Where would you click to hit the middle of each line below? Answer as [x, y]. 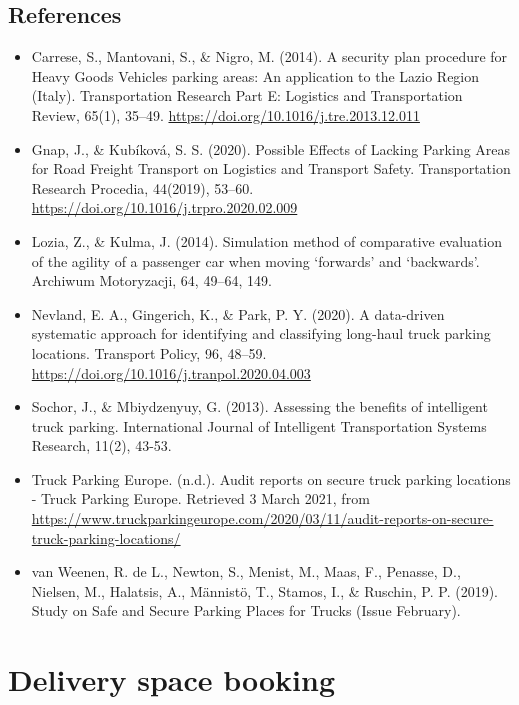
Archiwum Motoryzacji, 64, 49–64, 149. [151, 280]
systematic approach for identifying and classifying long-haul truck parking [261, 333]
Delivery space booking [172, 679]
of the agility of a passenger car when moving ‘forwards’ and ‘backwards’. [255, 260]
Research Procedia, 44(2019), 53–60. [142, 187]
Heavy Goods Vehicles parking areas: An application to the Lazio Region [255, 75]
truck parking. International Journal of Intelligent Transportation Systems [259, 425]
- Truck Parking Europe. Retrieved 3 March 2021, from [200, 498]
